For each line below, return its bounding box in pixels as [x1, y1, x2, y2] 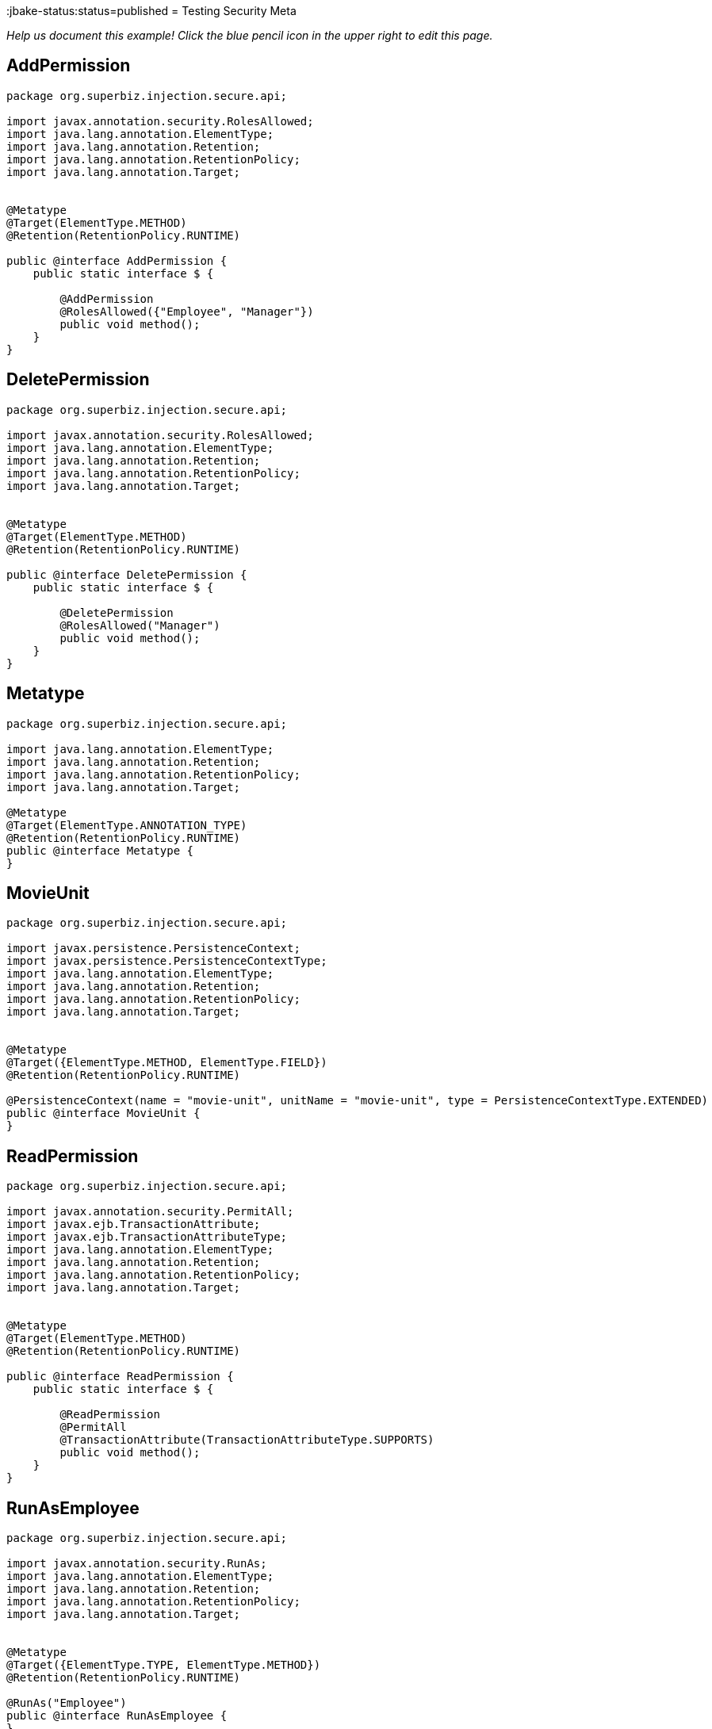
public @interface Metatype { [6, 843, 194, 857]
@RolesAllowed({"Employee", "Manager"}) [59, 304, 314, 318]
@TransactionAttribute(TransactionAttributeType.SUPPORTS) [59, 1433, 434, 1447]
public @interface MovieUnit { [6, 1107, 201, 1120]
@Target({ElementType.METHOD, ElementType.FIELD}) [6, 1056, 327, 1069]
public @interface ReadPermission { [6, 1370, 234, 1383]
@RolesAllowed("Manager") [59, 618, 220, 632]
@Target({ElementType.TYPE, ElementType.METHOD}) [6, 1658, 321, 1672]
